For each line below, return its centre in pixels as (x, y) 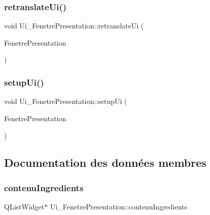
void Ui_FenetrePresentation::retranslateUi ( (74, 26)
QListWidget (24, 206)
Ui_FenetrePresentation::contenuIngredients (119, 206)
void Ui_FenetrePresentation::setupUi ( (66, 101)
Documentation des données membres (105, 163)
